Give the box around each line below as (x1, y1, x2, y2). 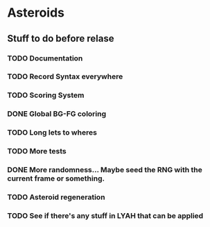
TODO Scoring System (7, 90, 85, 100)
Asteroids (7, 5, 64, 21)
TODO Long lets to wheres (7, 128, 97, 137)
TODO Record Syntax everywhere (7, 72, 123, 81)
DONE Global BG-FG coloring (7, 109, 107, 119)
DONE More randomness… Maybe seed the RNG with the (7, 165, 202, 175)
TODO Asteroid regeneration (7, 192, 105, 202)
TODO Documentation (7, 53, 83, 63)
